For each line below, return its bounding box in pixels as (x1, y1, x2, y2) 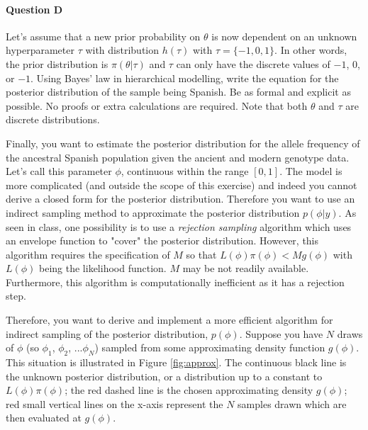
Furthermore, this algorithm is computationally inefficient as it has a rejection (6, 274, 345, 289)
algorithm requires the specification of (6, 247, 170, 261)
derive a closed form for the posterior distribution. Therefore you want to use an (6, 191, 355, 206)
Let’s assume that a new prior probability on (6, 28, 201, 43)
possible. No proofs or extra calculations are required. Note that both (6, 98, 308, 113)
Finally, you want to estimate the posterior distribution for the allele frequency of (6, 135, 360, 150)
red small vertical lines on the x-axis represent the (6, 396, 223, 411)
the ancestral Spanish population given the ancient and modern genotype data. (6, 149, 350, 164)
